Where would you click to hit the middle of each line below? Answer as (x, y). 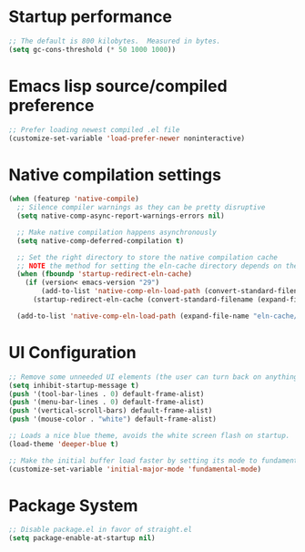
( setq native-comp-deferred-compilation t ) (100, 240)
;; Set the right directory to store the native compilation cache (147, 257)
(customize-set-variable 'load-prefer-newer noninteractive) (127, 138)
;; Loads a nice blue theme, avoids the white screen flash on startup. (149, 435)
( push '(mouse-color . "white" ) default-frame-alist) (113, 419)
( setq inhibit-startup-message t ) (74, 385)
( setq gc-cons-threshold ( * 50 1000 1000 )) (92, 49)
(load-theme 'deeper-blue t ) (64, 444)
